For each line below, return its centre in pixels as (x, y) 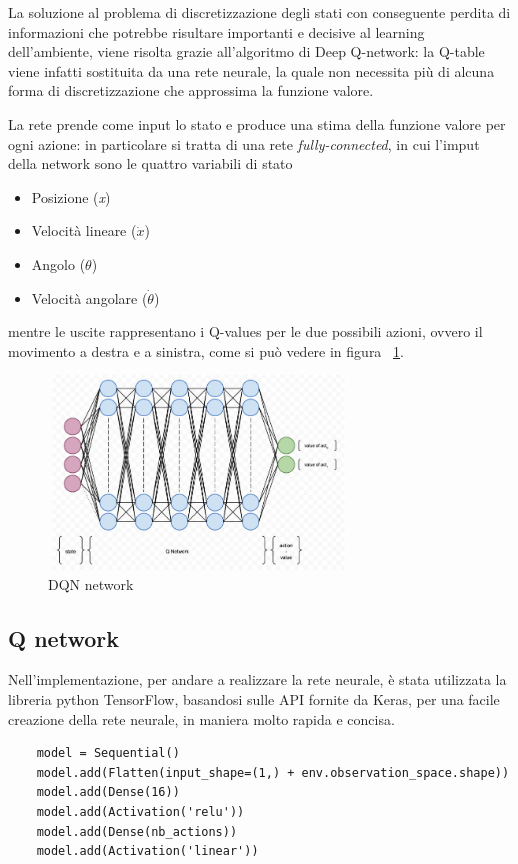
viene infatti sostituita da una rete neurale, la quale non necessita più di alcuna (251, 70)
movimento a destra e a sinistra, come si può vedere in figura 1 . (206, 350)
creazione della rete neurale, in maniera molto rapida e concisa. (201, 718)
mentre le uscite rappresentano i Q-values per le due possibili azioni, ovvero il (245, 331)
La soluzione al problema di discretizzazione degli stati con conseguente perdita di (259, 12)
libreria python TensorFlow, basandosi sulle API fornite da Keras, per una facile (254, 699)
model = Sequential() (108, 753)
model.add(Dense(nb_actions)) (137, 831)
